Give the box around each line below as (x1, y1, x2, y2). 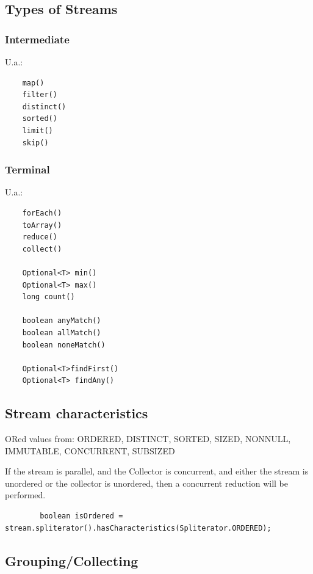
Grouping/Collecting (5, 551, 139, 570)
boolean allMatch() (22, 328, 101, 337)
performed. (5, 489, 46, 501)
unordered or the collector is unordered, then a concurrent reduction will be (5, 476, 289, 489)
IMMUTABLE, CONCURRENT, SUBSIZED (5, 444, 175, 457)
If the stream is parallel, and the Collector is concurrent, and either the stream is (5, 465, 309, 478)
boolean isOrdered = (40, 512, 123, 521)
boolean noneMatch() (22, 340, 106, 349)
